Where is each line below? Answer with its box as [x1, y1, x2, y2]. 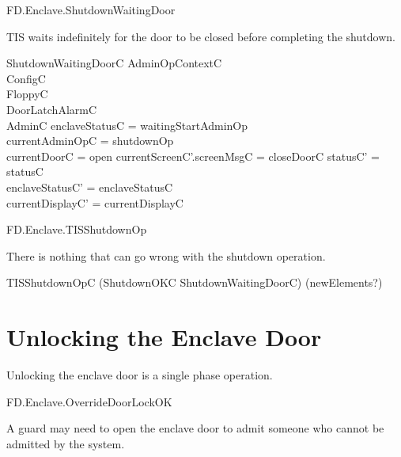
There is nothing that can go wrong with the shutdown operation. [6, 247, 326, 264]
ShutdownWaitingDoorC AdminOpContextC [6, 55, 222, 71]
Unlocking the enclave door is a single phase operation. [6, 367, 273, 383]
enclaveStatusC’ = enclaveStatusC [6, 178, 173, 195]
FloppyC [6, 86, 48, 102]
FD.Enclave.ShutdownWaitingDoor [6, 2, 176, 17]
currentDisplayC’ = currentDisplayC [6, 194, 183, 211]
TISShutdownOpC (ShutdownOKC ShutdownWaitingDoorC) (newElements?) [6, 274, 383, 291]
